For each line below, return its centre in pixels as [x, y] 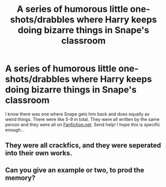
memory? [20, 178]
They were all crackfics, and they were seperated [83, 146]
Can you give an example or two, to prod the [75, 170]
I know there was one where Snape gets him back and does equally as [78, 114]
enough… [15, 129]
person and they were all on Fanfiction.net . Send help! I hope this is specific [83, 125]
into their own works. [39, 153]
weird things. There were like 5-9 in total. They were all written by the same [83, 119]
